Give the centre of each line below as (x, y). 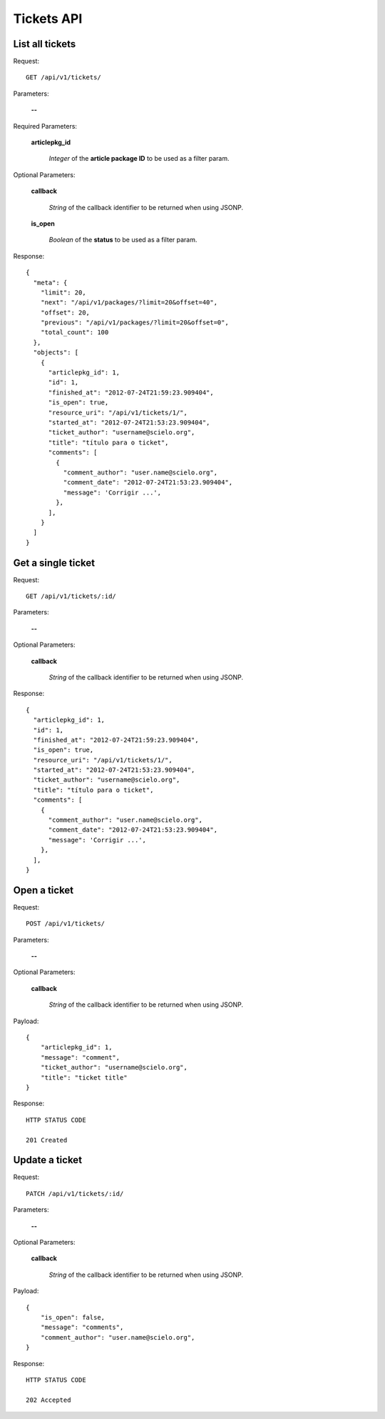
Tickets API (48, 19)
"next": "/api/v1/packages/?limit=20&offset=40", (129, 303)
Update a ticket (47, 1160)
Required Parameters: (45, 126)
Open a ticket (43, 890)
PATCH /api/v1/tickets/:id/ (75, 1194)
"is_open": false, (73, 1317)
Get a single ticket (54, 563)
